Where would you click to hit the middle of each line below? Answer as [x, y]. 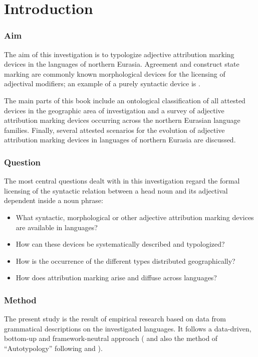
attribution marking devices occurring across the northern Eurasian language [122, 120]
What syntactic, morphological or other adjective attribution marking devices [135, 217]
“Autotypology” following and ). [53, 348]
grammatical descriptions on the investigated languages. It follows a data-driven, [128, 328]
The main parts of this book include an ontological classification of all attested [125, 100]
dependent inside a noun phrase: [54, 200]
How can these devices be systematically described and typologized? [120, 244]
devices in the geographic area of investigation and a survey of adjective [114, 110]
